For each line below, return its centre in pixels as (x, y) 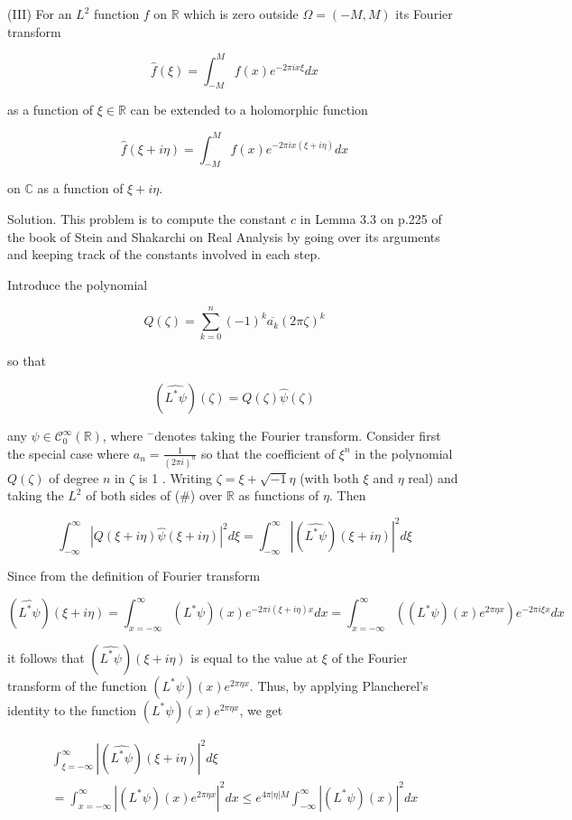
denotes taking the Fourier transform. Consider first (298, 436)
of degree (74, 477)
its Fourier (424, 14)
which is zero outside (241, 14)
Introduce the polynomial (78, 284)
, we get (261, 709)
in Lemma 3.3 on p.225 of (371, 218)
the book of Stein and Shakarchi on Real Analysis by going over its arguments (224, 236)
